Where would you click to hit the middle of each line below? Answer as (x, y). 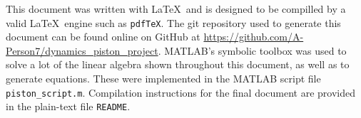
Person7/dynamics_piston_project (82, 50)
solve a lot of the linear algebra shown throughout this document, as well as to (178, 64)
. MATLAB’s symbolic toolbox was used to (252, 50)
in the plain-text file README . (68, 106)
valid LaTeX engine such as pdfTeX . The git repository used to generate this (173, 22)
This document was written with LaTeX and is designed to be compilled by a (176, 9)
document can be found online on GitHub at (103, 37)
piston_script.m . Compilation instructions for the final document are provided (181, 92)
